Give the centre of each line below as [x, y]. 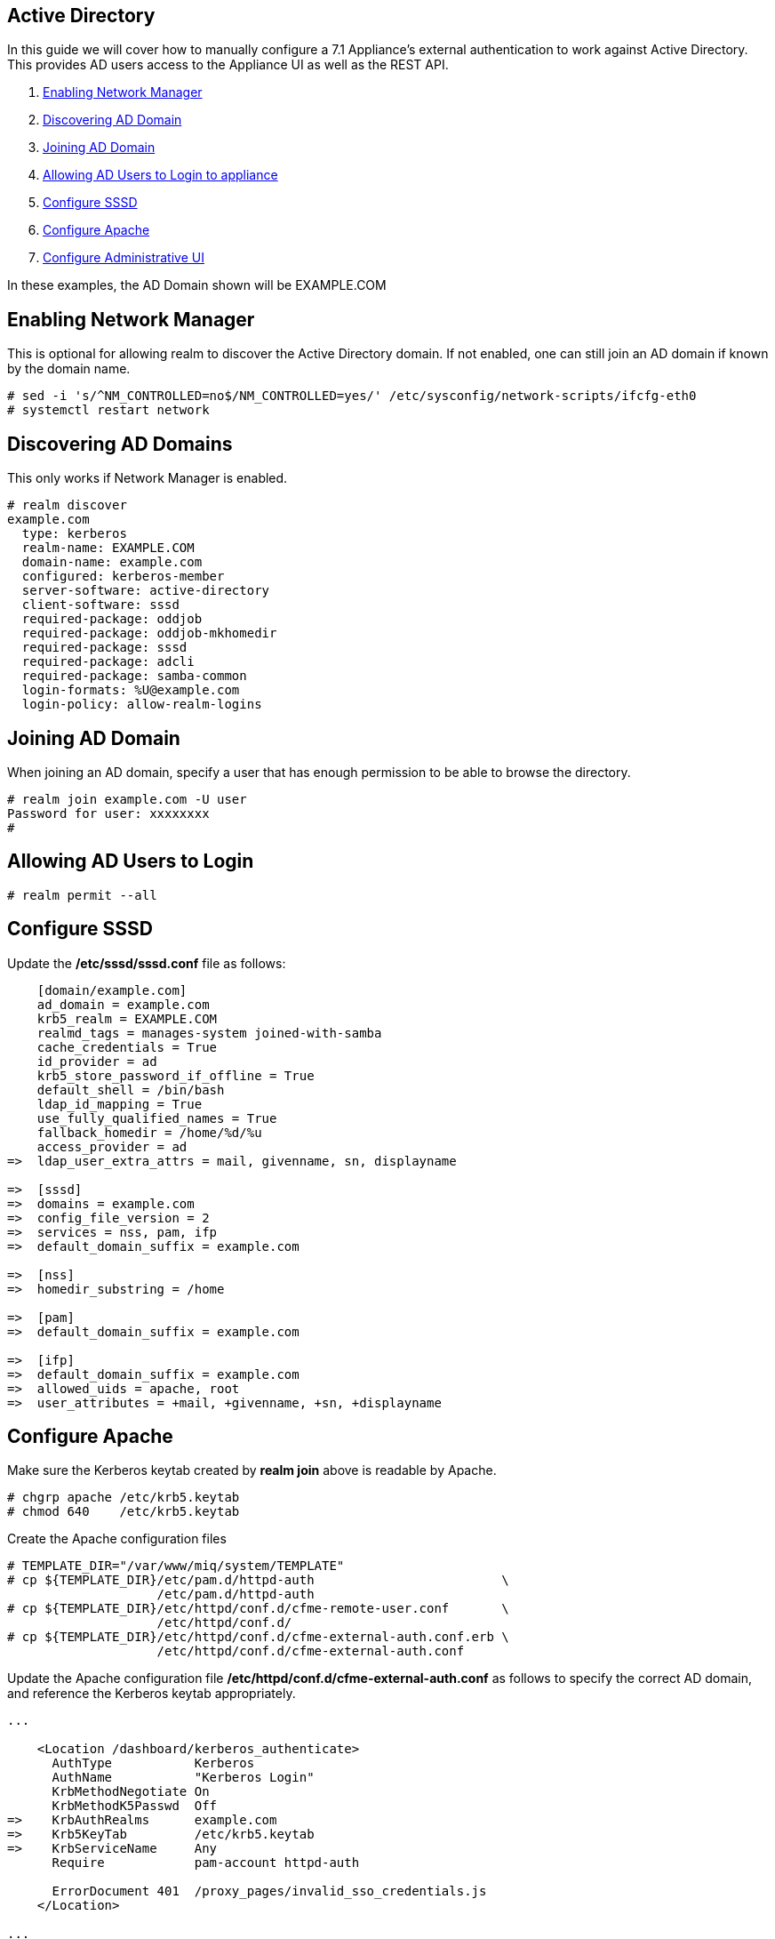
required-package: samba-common [134, 676]
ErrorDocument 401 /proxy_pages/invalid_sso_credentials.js [269, 1891]
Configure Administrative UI [124, 258]
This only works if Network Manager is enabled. [148, 478]
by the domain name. [69, 369]
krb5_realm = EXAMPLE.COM [127, 1018]
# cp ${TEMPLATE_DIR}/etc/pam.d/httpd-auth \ [258, 1580]
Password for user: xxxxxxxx [108, 813]
